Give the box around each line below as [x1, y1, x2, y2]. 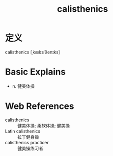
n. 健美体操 [12, 83, 35, 89]
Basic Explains [5, 66, 66, 78]
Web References [5, 101, 75, 112]
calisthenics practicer [5, 139, 49, 145]
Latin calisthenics [5, 128, 41, 134]
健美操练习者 [17, 145, 43, 151]
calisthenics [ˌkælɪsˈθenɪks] [5, 49, 60, 55]
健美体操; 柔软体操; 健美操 [17, 123, 70, 129]
